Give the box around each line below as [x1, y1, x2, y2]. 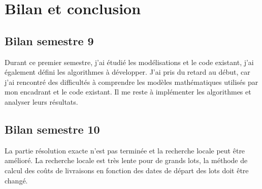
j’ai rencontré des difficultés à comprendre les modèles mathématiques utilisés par [5, 76, 258, 87]
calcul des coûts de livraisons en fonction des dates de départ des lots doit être [5, 165, 249, 175]
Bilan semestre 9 [5, 33, 94, 48]
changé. [5, 175, 28, 185]
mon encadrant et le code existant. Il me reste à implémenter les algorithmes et [5, 86, 251, 97]
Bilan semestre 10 [5, 121, 100, 137]
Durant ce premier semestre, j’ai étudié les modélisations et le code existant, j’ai [5, 56, 254, 67]
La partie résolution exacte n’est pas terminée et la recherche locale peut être [5, 145, 245, 155]
